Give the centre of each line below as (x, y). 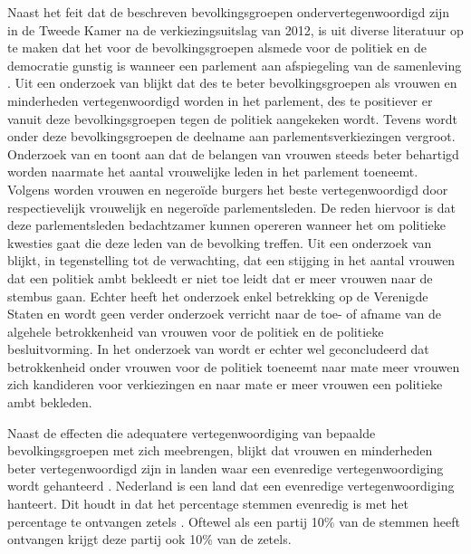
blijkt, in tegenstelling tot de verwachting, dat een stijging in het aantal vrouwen (231, 260)
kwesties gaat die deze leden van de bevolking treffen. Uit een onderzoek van (220, 242)
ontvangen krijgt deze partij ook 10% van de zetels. (149, 539)
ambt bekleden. (50, 402)
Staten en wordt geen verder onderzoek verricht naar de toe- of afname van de (224, 314)
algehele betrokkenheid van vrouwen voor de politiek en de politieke (196, 331)
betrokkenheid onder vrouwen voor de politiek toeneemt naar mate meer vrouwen (234, 366)
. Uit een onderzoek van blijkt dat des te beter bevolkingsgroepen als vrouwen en (232, 83)
